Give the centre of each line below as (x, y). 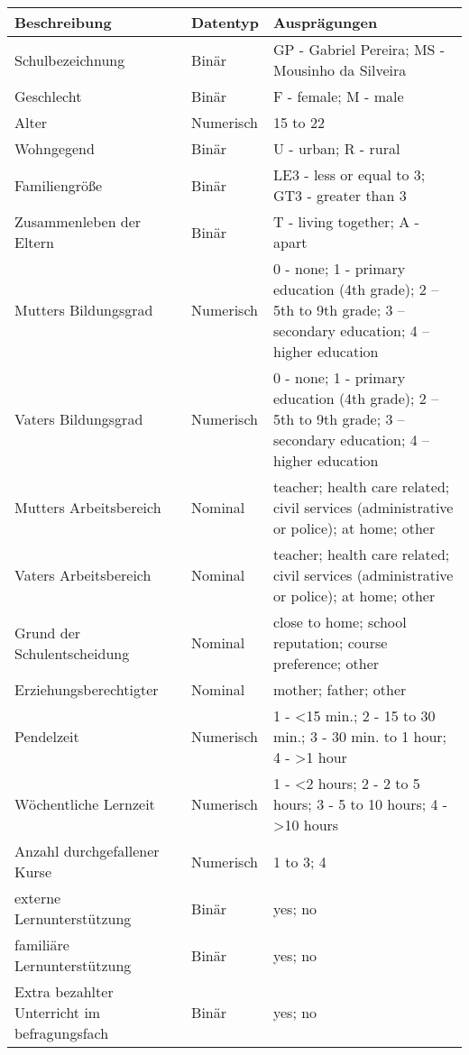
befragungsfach (62, 1033)
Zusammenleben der (78, 221)
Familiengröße (59, 185)
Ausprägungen (326, 22)
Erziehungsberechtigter (87, 689)
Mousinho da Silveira (340, 70)
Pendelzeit (47, 736)
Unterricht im (58, 1012)
